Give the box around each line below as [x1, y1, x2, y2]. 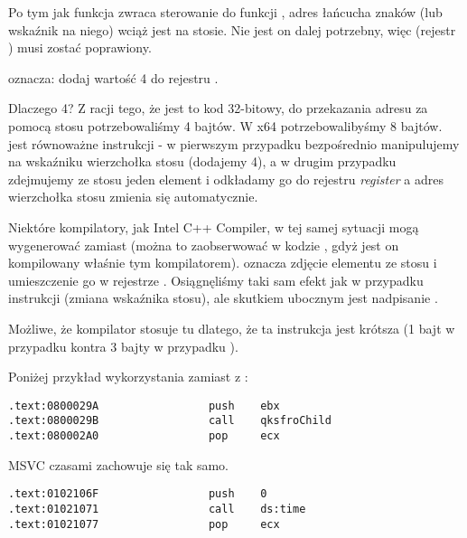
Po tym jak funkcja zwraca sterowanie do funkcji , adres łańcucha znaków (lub [8, 3, 443, 21]
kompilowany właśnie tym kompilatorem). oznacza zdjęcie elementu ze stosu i [8, 253, 437, 272]
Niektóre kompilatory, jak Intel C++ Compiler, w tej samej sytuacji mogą [8, 217, 419, 236]
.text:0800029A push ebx [8, 399, 280, 412]
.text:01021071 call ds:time [8, 502, 306, 515]
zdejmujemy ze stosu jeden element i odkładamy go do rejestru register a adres [8, 169, 444, 188]
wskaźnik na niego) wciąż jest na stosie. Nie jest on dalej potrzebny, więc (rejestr [8, 20, 456, 39]
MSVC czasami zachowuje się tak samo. [8, 455, 229, 474]
